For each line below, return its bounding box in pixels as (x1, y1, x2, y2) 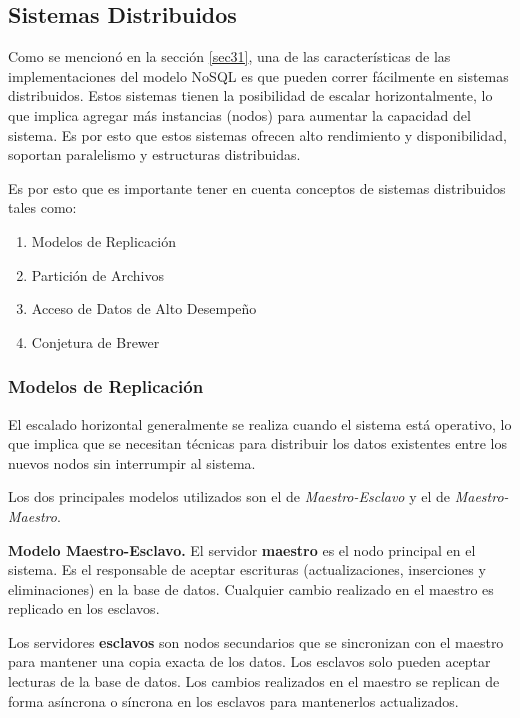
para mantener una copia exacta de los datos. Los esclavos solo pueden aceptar (8, 651, 491, 672)
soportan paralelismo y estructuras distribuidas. (8, 144, 301, 165)
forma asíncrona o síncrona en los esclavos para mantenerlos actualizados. (8, 690, 459, 711)
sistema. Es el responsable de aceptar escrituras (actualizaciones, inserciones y (8, 559, 486, 580)
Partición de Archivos (31, 264, 164, 285)
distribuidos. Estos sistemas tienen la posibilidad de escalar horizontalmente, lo (8, 85, 493, 106)
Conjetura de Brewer (31, 331, 160, 352)
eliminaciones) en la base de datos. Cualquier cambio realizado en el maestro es (8, 578, 494, 599)
